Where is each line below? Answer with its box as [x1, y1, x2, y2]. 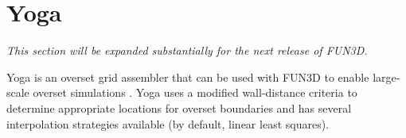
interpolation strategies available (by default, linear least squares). [6, 115, 330, 132]
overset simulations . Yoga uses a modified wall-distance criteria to [33, 84, 357, 101]
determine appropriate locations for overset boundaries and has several [6, 99, 352, 116]
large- [373, 68, 400, 85]
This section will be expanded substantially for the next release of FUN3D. [6, 42, 368, 59]
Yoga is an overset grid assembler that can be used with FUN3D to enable [6, 68, 369, 85]
